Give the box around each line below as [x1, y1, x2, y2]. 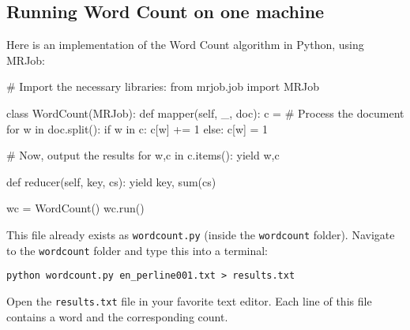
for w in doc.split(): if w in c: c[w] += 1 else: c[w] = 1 [6, 120, 269, 137]
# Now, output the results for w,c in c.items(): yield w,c [6, 147, 280, 163]
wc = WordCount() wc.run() [6, 200, 145, 216]
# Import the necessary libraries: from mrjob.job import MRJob [6, 78, 320, 95]
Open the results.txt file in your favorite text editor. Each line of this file [6, 292, 372, 309]
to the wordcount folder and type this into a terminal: [6, 242, 268, 258]
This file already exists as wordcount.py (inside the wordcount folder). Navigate [6, 226, 395, 242]
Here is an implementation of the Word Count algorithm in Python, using [6, 36, 364, 53]
